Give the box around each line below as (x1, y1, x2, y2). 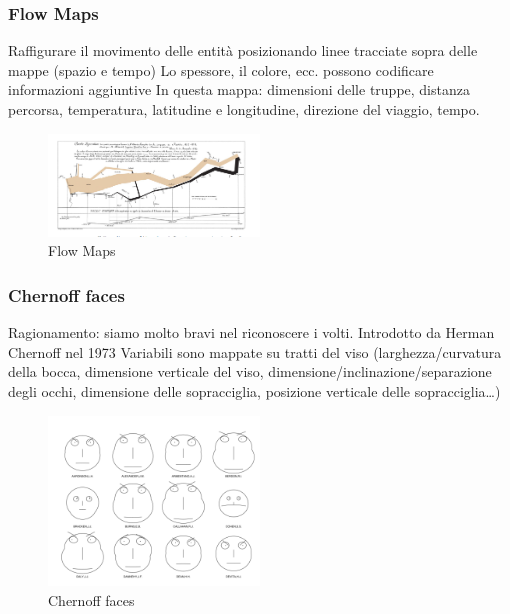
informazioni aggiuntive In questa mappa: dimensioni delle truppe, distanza (8, 79, 470, 100)
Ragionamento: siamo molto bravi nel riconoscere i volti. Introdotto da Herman (8, 322, 495, 343)
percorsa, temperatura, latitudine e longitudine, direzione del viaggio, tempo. (8, 99, 480, 119)
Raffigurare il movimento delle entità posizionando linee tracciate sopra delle (8, 40, 478, 61)
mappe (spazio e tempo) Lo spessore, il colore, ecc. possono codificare (8, 59, 434, 80)
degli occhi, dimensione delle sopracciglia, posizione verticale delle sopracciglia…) (8, 380, 501, 401)
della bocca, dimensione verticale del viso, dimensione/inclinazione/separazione (8, 361, 492, 382)
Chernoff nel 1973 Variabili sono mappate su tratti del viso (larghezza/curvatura (8, 341, 502, 362)
